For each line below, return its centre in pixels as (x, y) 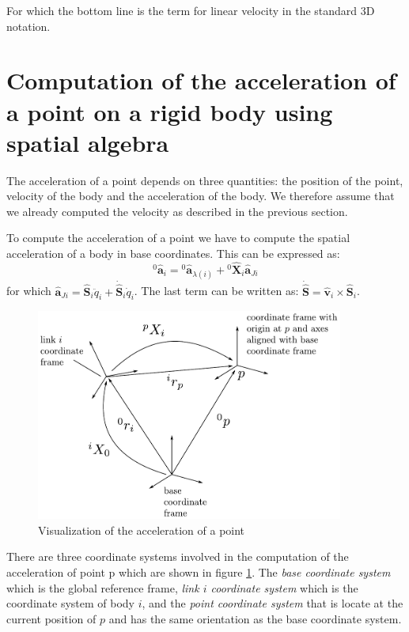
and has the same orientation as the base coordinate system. (255, 618)
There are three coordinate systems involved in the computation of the (178, 556)
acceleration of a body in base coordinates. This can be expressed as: (173, 254)
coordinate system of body (70, 603)
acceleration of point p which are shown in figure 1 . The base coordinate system (199, 572)
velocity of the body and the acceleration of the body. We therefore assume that (201, 196)
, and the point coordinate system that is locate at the (273, 603)
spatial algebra (88, 142)
